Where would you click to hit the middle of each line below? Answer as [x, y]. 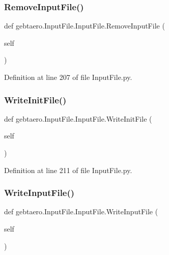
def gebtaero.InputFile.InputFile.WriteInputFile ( [81, 211]
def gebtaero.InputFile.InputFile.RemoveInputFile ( [84, 26]
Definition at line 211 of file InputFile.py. [68, 170]
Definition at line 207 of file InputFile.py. [68, 77]
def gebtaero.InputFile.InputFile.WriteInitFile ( [78, 118]
